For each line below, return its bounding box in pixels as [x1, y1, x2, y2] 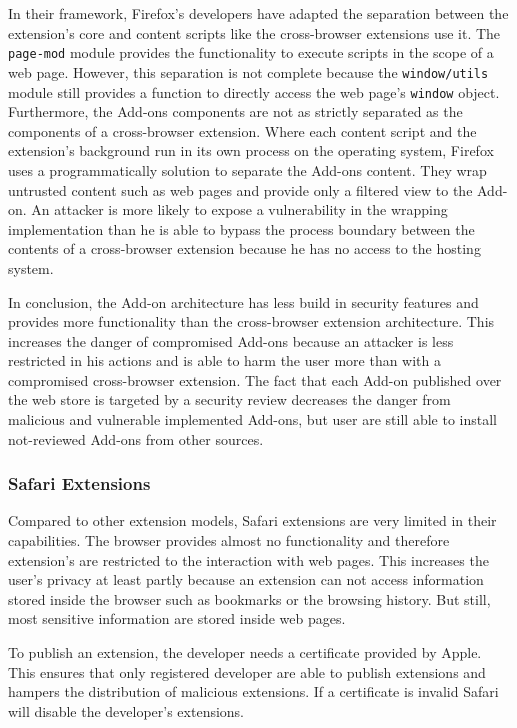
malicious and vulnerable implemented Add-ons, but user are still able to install [8, 409, 497, 430]
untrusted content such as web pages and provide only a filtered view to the [8, 179, 473, 200]
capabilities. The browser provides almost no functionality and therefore [8, 530, 450, 551]
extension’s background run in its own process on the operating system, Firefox [8, 140, 494, 161]
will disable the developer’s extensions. [8, 700, 245, 721]
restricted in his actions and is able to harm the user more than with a [8, 350, 442, 371]
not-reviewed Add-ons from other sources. [8, 428, 264, 449]
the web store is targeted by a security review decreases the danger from [8, 389, 451, 410]
